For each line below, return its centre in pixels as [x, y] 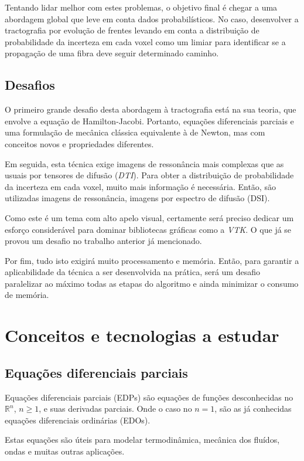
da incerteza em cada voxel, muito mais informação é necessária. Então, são [140, 186]
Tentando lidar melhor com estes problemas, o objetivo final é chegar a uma [141, 7]
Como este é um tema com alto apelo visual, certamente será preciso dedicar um [149, 217]
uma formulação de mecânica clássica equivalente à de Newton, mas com [135, 132]
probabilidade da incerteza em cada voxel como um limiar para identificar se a [145, 41]
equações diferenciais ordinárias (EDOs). [78, 420]
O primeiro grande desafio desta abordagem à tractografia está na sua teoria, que [151, 109]
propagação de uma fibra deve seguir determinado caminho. [112, 53]
